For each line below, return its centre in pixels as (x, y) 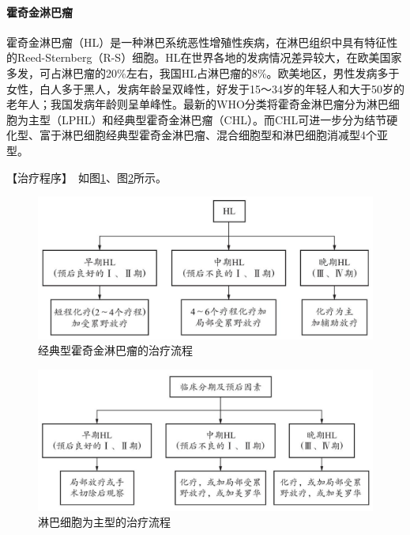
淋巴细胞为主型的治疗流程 (104, 522)
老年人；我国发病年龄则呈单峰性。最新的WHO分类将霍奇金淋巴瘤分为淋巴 (197, 104)
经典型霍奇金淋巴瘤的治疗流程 (115, 350)
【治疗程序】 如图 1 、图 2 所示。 (87, 177)
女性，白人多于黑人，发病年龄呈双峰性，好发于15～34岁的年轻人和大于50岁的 (205, 88)
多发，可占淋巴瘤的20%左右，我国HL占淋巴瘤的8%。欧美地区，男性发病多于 (203, 72)
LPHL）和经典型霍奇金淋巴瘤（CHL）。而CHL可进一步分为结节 (224, 119)
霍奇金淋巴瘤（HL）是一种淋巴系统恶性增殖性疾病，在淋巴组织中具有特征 (197, 42)
